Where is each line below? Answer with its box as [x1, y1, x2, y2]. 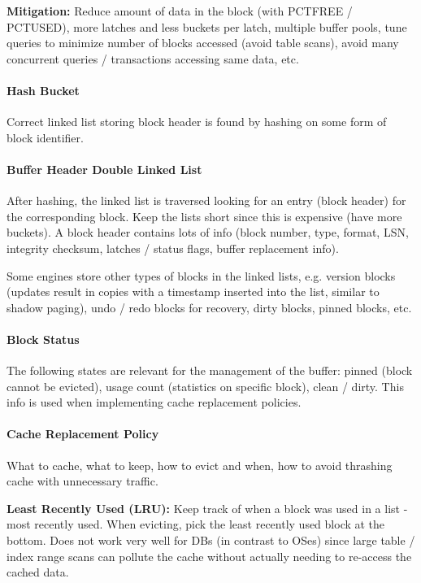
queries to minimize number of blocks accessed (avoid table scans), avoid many [7, 34, 399, 51]
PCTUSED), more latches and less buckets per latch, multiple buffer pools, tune [7, 18, 407, 35]
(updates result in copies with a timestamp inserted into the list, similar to [7, 283, 380, 300]
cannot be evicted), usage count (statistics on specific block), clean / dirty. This [7, 377, 404, 394]
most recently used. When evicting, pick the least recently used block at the [7, 516, 385, 533]
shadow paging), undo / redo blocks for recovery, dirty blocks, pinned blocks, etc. [7, 298, 412, 315]
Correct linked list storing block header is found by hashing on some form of [7, 113, 387, 130]
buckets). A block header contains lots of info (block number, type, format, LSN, [7, 224, 409, 241]
